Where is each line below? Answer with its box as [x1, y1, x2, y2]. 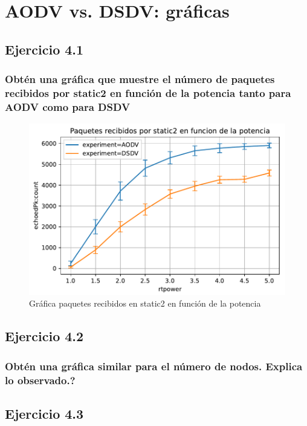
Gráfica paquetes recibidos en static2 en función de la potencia [29, 297, 261, 310]
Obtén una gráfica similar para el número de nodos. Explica [5, 358, 303, 373]
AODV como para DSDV [5, 99, 131, 114]
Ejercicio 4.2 [5, 327, 84, 345]
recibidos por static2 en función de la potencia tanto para [5, 85, 291, 100]
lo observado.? [5, 372, 76, 387]
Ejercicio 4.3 [5, 404, 84, 422]
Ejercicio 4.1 [5, 39, 84, 58]
